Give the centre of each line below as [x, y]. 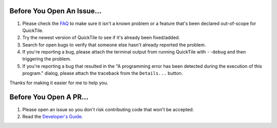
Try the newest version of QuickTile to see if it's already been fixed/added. [101, 38]
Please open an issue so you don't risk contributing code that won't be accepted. [108, 109]
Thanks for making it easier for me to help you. [59, 83]
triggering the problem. [47, 59]
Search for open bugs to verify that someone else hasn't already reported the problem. [114, 45]
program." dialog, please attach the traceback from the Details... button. [103, 73]
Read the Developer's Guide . [53, 116]
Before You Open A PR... [49, 97]
